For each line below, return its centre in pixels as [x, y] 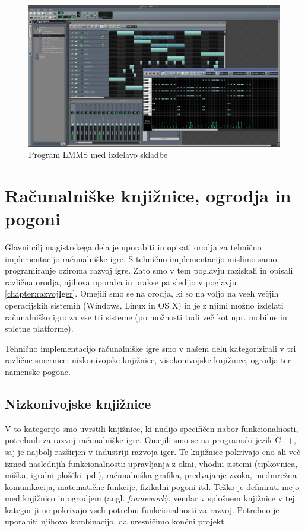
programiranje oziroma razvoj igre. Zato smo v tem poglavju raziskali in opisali [149, 270]
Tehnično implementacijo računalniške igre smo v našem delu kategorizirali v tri [150, 348]
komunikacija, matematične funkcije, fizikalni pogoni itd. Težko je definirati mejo [152, 486]
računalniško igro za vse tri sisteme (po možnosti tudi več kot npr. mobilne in [146, 317]
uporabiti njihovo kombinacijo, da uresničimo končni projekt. [116, 521]
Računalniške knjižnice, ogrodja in [148, 195]
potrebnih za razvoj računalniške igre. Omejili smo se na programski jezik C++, [150, 440]
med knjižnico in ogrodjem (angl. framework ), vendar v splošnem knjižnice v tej [150, 498]
